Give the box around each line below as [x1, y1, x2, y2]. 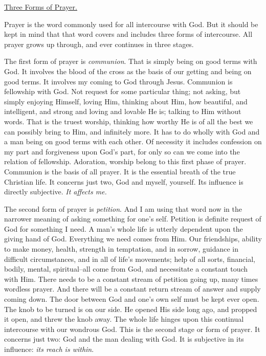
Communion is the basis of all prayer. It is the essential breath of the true [4, 166, 236, 176]
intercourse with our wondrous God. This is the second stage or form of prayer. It [4, 323, 260, 334]
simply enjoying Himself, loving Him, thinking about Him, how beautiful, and [4, 96, 248, 106]
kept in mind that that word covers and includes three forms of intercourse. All [4, 29, 253, 39]
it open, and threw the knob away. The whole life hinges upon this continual [4, 314, 244, 324]
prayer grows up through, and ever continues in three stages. [4, 38, 194, 49]
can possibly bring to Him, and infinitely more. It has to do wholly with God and [4, 126, 260, 137]
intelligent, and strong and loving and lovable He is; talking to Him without [4, 106, 241, 117]
